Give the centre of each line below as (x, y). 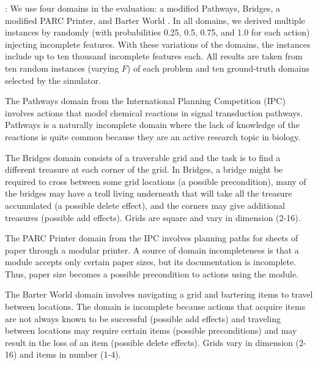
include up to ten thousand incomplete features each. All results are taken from (154, 56)
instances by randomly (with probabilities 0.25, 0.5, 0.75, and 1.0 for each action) (157, 32)
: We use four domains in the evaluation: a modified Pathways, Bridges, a (142, 8)
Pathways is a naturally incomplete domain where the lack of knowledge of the (152, 125)
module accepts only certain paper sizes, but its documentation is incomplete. (151, 262)
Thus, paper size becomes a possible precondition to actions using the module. (152, 273)
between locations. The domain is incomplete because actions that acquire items (155, 307)
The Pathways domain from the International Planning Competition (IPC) (145, 101)
